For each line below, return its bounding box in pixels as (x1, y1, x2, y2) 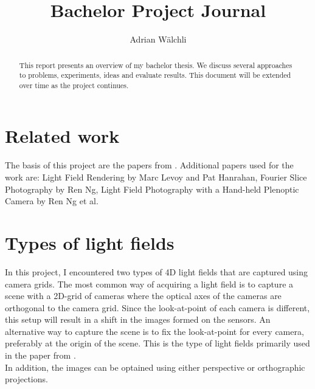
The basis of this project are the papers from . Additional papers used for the (5, 159, 294, 171)
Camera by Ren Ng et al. (5, 194, 99, 207)
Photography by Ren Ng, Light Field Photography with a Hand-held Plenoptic (5, 182, 299, 195)
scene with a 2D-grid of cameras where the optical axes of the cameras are (5, 289, 282, 302)
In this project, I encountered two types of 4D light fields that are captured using (5, 265, 308, 278)
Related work (5, 123, 120, 148)
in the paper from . (5, 349, 76, 362)
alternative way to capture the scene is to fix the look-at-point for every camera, (5, 325, 304, 337)
